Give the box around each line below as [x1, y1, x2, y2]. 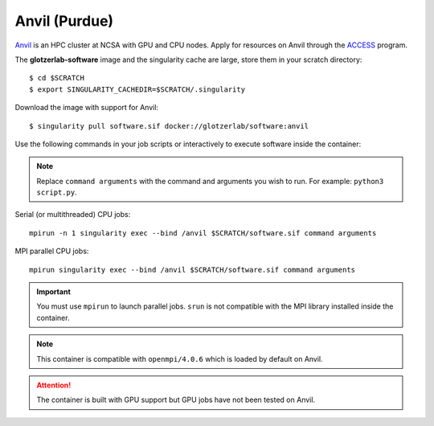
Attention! [36, 380, 72, 390]
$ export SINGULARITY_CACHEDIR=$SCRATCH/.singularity [29, 84, 245, 94]
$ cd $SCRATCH [29, 73, 84, 83]
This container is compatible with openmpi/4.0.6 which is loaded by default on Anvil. [36, 354, 323, 363]
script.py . [36, 187, 77, 197]
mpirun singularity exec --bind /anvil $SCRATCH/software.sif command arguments [29, 265, 356, 274]
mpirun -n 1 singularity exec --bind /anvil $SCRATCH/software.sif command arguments [29, 228, 377, 237]
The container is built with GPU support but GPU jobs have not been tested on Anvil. [36, 395, 316, 405]
